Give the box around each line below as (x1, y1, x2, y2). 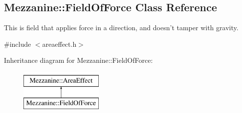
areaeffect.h (42, 38, 77, 49)
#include (4, 38, 31, 49)
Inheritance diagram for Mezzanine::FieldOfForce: (4, 55, 153, 65)
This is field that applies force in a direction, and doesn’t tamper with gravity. (4, 22, 239, 33)
